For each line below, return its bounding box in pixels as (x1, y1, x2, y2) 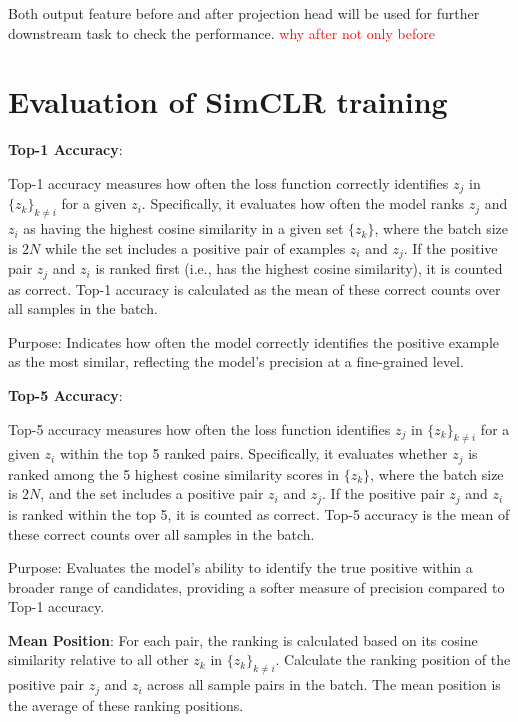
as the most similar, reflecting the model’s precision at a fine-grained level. (8, 351, 464, 372)
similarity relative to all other (8, 649, 189, 670)
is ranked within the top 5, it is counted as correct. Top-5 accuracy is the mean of (8, 503, 510, 524)
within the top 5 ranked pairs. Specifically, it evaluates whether (59, 443, 448, 464)
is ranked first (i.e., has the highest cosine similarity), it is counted (95, 258, 503, 279)
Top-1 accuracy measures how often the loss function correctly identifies (8, 172, 449, 193)
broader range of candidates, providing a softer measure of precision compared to (8, 576, 505, 597)
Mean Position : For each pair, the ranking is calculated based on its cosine (8, 629, 478, 650)
